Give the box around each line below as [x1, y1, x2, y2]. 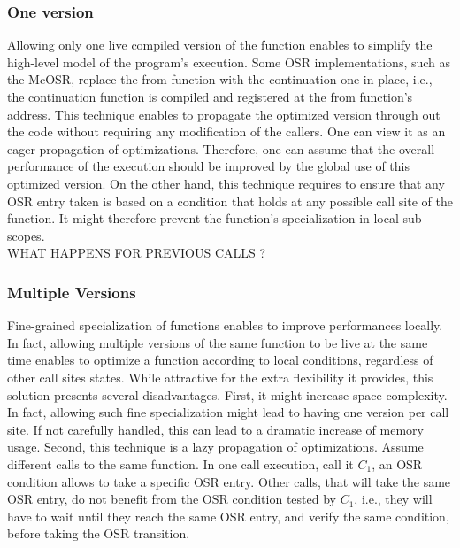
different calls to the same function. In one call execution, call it [7, 454, 354, 473]
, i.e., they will [354, 490, 433, 508]
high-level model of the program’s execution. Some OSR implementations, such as [7, 52, 451, 71]
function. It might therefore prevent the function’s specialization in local [7, 209, 399, 228]
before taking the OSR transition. [7, 524, 190, 543]
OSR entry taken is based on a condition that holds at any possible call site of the [7, 191, 453, 210]
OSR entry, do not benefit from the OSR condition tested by [7, 490, 336, 508]
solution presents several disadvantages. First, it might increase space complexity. [7, 385, 448, 404]
